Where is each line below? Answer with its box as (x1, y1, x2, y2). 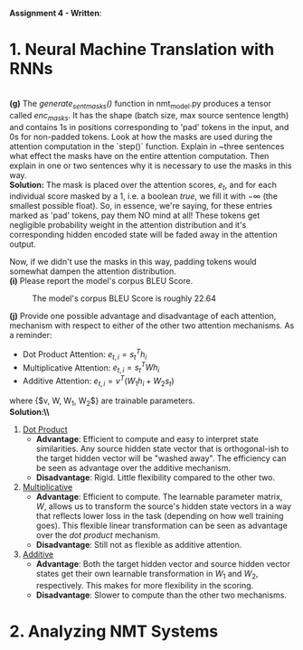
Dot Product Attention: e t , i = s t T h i (22, 347, 147, 362)
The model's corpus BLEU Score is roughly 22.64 (32, 293, 217, 304)
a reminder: (9, 330, 52, 341)
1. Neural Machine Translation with (9, 40, 275, 60)
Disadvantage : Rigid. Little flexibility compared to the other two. (35, 472, 276, 483)
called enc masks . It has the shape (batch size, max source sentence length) (9, 109, 289, 123)
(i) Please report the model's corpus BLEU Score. (9, 276, 194, 287)
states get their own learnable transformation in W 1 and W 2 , (35, 569, 259, 581)
